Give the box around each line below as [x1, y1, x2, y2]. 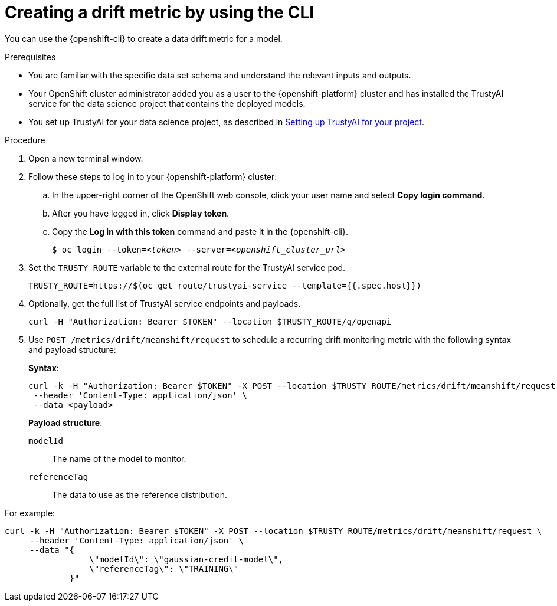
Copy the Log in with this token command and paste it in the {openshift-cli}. [52, 226, 348, 237]
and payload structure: [28, 344, 116, 355]
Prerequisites [5, 51, 56, 62]
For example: [5, 507, 55, 518]
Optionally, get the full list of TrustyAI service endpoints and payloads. [28, 298, 301, 309]
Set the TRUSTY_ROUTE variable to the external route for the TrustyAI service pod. [28, 262, 346, 273]
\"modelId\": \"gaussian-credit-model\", [89, 554, 284, 564]
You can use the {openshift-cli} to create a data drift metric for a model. [5, 33, 283, 44]
